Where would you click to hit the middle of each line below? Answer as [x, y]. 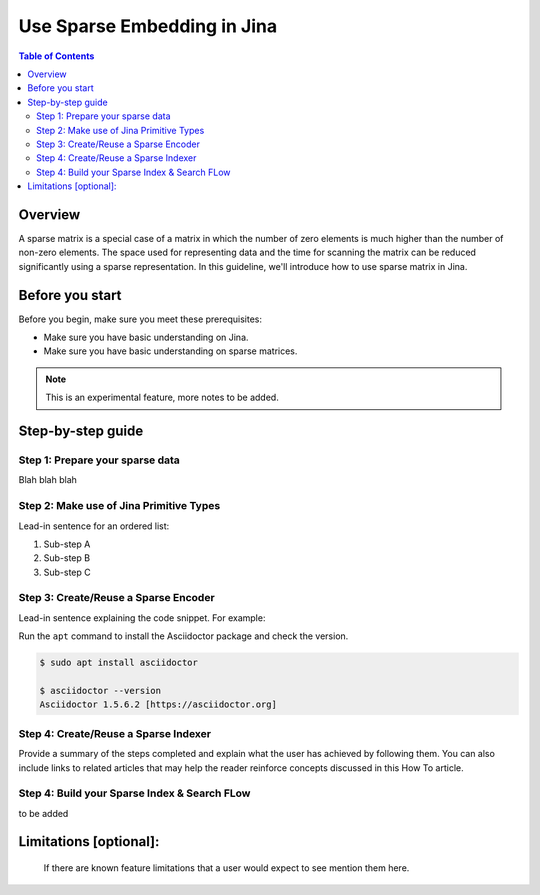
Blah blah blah [47, 480]
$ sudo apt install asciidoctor [119, 663]
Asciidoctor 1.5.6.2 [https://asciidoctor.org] [158, 704]
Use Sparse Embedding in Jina [148, 26]
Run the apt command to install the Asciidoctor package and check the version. [183, 636]
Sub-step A [67, 544]
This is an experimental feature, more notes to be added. [162, 397]
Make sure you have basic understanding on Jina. [146, 337]
